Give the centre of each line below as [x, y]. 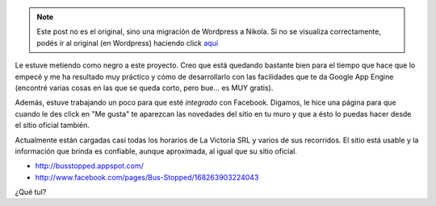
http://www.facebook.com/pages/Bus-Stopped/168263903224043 [147, 177]
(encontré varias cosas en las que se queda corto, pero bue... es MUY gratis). [144, 88]
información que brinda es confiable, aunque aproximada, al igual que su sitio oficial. [156, 151]
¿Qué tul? [31, 192]
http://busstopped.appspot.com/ [90, 166]
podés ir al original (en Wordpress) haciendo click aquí [127, 43]
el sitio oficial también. [52, 126]
